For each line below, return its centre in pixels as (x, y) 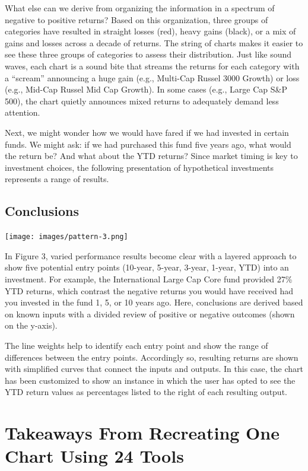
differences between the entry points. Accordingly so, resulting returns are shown (152, 357)
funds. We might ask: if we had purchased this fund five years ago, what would (148, 144)
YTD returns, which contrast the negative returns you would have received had (149, 290)
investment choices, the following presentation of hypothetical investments (139, 167)
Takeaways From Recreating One (142, 433)
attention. (23, 112)
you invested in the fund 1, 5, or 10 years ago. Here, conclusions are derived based (154, 302)
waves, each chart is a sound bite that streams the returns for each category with (152, 66)
